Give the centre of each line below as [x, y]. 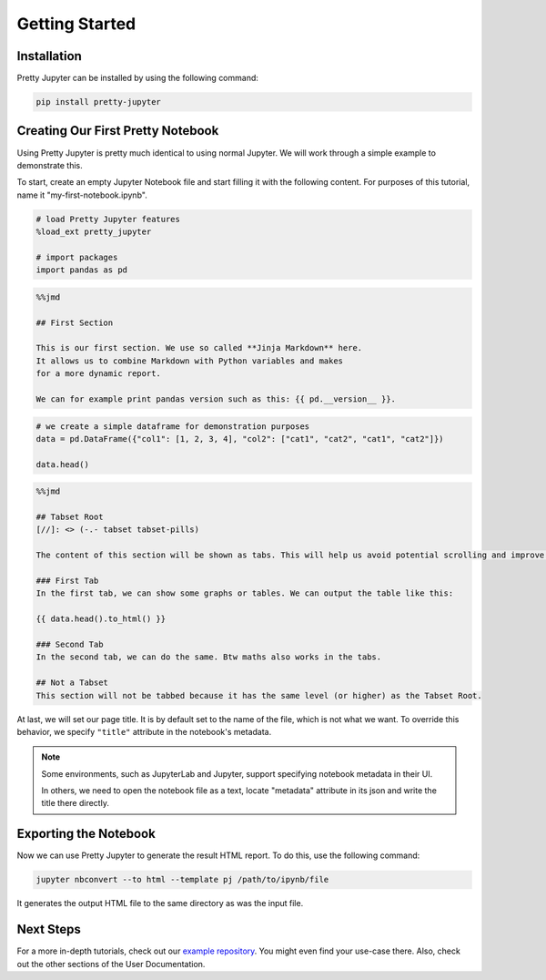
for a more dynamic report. [98, 374]
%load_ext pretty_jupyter [94, 232]
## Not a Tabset [72, 683]
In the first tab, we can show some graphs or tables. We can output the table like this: [245, 593]
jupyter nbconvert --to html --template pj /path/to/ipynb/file [182, 880]
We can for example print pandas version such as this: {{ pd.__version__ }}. [216, 399]
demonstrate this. [50, 165]
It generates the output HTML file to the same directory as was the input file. [160, 903]
